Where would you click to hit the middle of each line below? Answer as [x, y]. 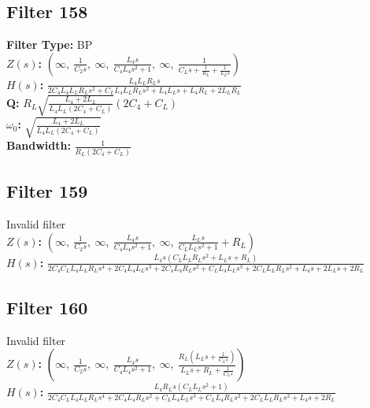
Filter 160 [47, 307]
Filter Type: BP [50, 45]
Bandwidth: [39, 145]
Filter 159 [47, 191]
